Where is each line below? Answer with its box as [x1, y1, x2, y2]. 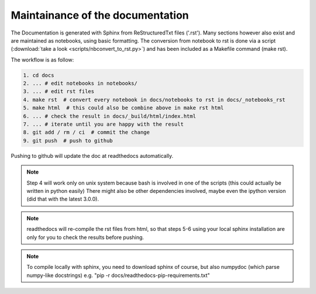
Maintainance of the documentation [11, 9, 189, 22]
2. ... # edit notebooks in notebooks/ [23, 80, 138, 87]
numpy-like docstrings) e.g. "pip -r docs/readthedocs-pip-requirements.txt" [26, 272, 210, 279]
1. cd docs [23, 72, 54, 78]
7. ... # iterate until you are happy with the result [23, 121, 184, 128]
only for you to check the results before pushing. [26, 234, 145, 241]
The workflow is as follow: [11, 56, 74, 63]
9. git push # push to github [23, 137, 114, 144]
